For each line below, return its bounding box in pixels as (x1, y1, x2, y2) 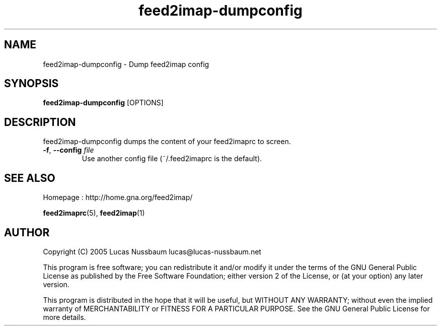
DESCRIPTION (4, 115, 76, 128)
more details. (43, 312, 86, 321)
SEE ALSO (4, 171, 55, 184)
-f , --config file (43, 146, 94, 155)
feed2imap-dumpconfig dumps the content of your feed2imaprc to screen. (43, 137, 291, 146)
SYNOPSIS (4, 77, 59, 90)
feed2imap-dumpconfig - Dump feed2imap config (43, 59, 209, 69)
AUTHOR (4, 226, 50, 239)
